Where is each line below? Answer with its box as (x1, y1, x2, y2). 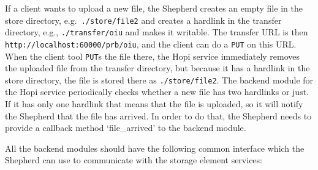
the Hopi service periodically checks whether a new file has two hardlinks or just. (5, 85, 309, 98)
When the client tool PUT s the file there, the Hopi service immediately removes (5, 49, 300, 62)
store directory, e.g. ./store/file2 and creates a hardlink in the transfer (5, 13, 282, 26)
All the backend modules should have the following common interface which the (5, 141, 305, 154)
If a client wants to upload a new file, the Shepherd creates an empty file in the (5, 2, 303, 14)
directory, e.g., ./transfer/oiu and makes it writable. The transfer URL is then (5, 26, 308, 38)
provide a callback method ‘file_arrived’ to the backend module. (5, 121, 246, 134)
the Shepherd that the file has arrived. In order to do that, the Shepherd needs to (5, 109, 312, 122)
